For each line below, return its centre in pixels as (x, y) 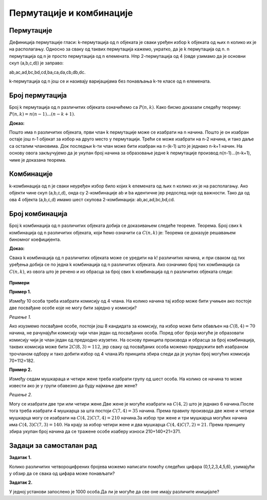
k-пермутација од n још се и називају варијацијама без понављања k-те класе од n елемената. (110, 81)
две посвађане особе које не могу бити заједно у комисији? (73, 308)
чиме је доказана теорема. (38, 160)
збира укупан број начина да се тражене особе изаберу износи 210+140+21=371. (95, 432)
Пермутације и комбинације (71, 13)
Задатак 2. (21, 483)
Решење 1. (20, 317)
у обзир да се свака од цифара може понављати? (62, 474)
